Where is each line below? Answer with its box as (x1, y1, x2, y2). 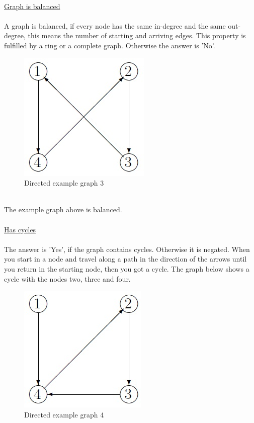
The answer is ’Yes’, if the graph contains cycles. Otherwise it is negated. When (4, 243, 250, 254)
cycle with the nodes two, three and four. (4, 273, 131, 284)
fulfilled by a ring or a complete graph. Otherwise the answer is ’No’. (4, 40, 215, 50)
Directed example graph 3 (24, 178, 104, 188)
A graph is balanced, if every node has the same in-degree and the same (4, 20, 226, 31)
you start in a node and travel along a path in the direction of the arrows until (4, 253, 247, 264)
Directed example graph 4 (24, 409, 104, 419)
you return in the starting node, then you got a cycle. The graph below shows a (4, 263, 249, 274)
